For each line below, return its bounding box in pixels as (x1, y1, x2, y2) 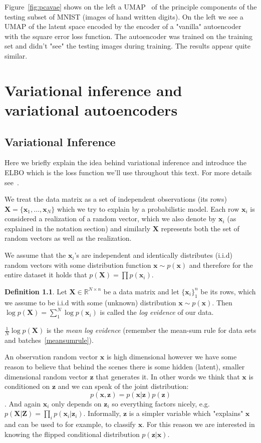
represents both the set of (161, 223, 239, 233)
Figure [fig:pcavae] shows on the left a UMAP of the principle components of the (5, 2, 257, 12)
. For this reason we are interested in (142, 419, 255, 429)
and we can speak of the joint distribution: (58, 381, 189, 391)
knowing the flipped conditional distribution (5, 428, 140, 439)
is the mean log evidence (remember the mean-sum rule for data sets (46, 325, 256, 335)
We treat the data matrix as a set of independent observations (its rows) (5, 194, 227, 204)
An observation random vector (5, 351, 98, 362)
